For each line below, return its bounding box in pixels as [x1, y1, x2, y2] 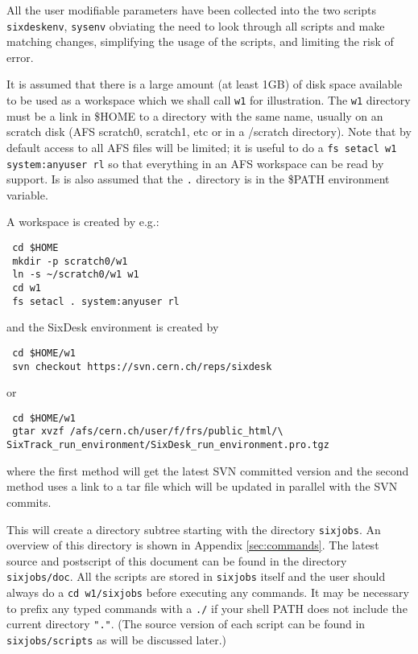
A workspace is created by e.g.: [6, 213, 159, 230]
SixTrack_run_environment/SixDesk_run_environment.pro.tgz [6, 439, 329, 451]
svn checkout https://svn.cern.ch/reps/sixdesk [12, 360, 272, 372]
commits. [6, 493, 52, 510]
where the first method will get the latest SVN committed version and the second [6, 462, 409, 479]
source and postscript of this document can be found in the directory [6, 552, 347, 569]
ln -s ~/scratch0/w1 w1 [12, 269, 139, 281]
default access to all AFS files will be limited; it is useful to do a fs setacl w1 [6, 138, 397, 155]
